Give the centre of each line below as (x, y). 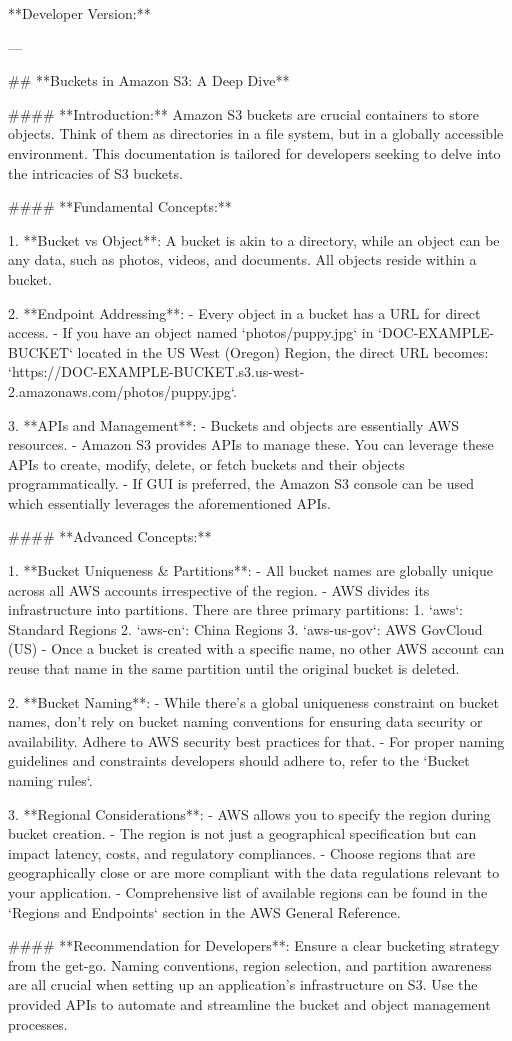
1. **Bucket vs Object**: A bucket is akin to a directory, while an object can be (254, 239)
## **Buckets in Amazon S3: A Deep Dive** (149, 80)
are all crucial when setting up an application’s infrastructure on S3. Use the (243, 984)
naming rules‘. (50, 780)
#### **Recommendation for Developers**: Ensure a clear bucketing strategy (254, 945)
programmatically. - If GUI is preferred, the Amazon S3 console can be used (241, 483)
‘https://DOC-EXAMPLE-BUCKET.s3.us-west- (156, 371)
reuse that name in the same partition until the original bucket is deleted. (234, 668)
